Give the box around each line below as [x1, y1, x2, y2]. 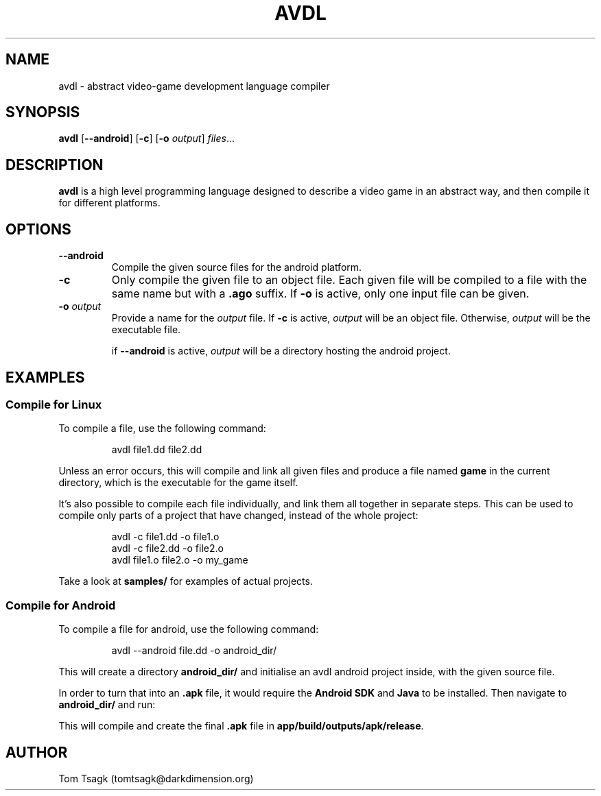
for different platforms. [58, 197, 161, 209]
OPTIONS [5, 220, 71, 238]
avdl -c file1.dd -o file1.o [111, 531, 220, 543]
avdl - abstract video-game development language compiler [58, 80, 330, 92]
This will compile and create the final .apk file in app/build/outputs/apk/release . [58, 720, 424, 732]
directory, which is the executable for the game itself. [58, 477, 298, 489]
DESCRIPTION [5, 156, 104, 173]
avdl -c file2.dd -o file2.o [111, 542, 224, 555]
